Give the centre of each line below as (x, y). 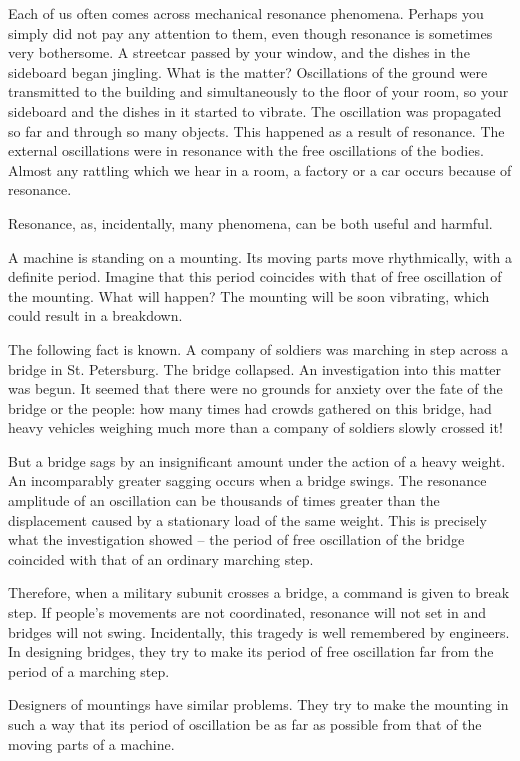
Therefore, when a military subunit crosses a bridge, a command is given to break (259, 592)
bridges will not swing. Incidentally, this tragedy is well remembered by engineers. (259, 631)
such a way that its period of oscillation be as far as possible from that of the (245, 724)
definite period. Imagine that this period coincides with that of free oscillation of (255, 276)
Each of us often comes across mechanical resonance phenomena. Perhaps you (246, 13)
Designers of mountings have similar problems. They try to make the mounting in (258, 704)
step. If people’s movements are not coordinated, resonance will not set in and (247, 612)
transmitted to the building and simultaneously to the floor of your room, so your (258, 91)
